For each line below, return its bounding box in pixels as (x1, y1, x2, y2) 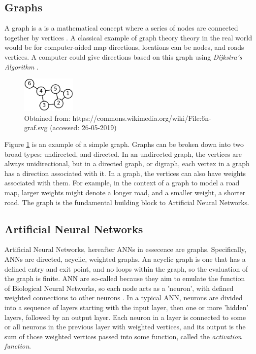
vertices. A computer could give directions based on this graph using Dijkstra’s (4, 51, 242, 62)
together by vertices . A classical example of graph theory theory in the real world (4, 32, 252, 42)
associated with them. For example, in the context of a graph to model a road (4, 177, 240, 188)
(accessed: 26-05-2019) (50, 122, 117, 133)
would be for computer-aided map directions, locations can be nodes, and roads (4, 42, 244, 52)
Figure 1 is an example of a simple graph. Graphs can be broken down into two (4, 139, 244, 149)
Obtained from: (24, 112, 70, 123)
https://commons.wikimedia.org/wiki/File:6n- (72, 112, 211, 123)
